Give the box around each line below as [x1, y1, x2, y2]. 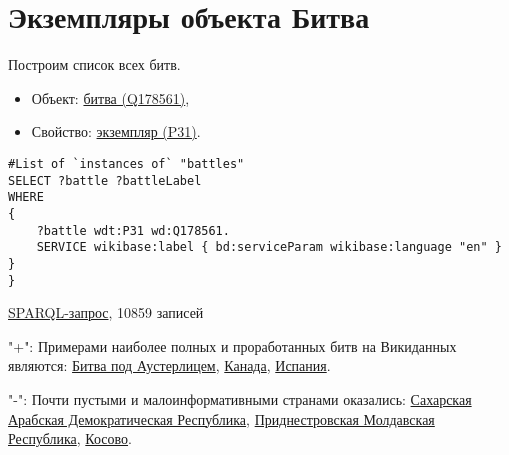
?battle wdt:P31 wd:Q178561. [36, 223, 230, 238]
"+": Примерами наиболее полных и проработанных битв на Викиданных [8, 335, 457, 356]
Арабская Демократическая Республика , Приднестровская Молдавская [8, 408, 435, 429]
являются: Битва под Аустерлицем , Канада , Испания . [8, 355, 331, 376]
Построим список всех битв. [8, 54, 181, 75]
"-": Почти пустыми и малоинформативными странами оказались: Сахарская [8, 388, 472, 409]
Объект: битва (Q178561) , [31, 87, 190, 108]
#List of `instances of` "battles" [8, 156, 245, 171]
